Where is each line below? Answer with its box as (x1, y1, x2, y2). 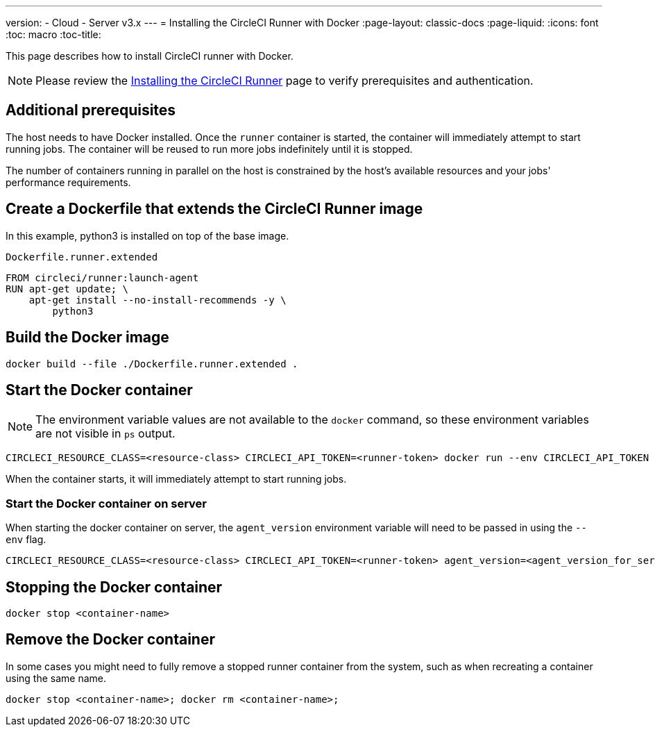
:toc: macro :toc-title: (6, 28, 101, 40)
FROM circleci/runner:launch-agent (6, 272, 199, 283)
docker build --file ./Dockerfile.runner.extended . (6, 358, 298, 369)
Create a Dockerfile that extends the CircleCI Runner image (6, 200, 423, 218)
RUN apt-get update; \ (6, 283, 129, 294)
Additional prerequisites (6, 101, 176, 119)
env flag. (6, 533, 46, 546)
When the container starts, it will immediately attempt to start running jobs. (6, 473, 347, 485)
